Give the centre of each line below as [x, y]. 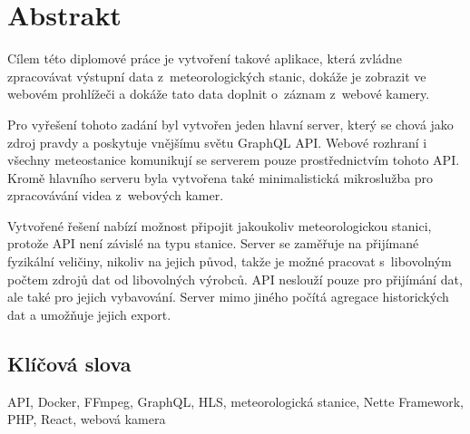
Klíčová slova [69, 363]
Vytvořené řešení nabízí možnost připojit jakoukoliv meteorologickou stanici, [220, 225]
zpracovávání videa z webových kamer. [116, 195]
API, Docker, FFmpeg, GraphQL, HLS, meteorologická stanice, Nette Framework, [236, 401]
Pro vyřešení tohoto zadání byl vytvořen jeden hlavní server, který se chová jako [230, 124]
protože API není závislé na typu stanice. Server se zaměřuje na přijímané [213, 243]
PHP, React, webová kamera [87, 419]
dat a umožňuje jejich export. [89, 314]
